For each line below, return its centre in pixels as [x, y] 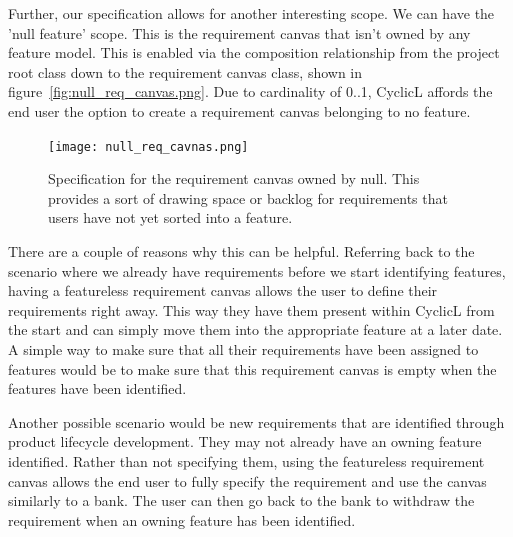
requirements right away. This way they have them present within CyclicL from [251, 309]
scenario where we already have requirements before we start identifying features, [257, 270]
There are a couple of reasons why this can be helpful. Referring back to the [241, 251]
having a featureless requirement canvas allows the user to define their [223, 290]
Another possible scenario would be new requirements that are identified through [256, 421]
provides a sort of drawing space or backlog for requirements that [248, 197]
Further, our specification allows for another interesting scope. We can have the [251, 13]
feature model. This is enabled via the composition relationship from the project [254, 52]
